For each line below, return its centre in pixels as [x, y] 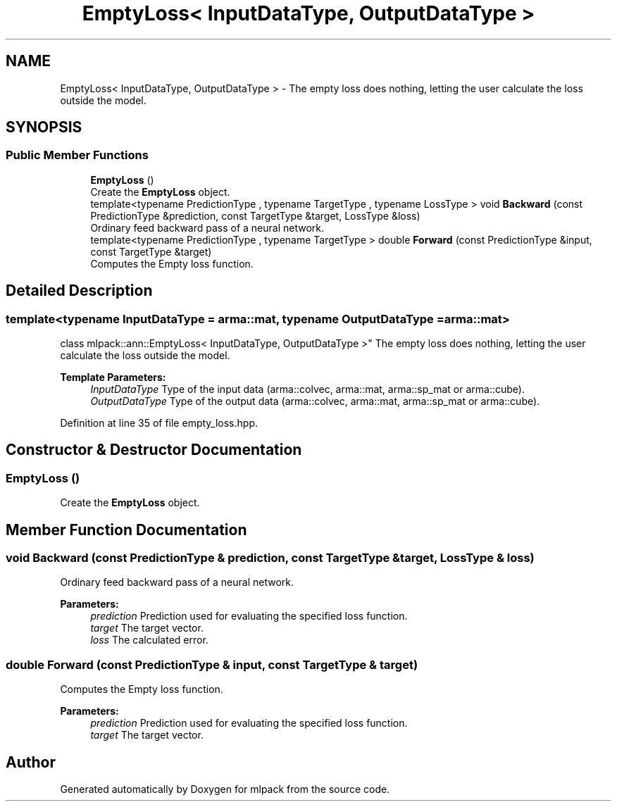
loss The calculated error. [149, 640]
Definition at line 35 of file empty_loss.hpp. [159, 423]
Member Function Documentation [126, 530]
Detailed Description [79, 291]
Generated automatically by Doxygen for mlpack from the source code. [225, 789]
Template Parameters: [113, 377]
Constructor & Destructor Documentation [154, 450]
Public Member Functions [77, 155]
